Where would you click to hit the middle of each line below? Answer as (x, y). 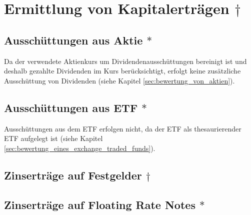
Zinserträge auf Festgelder (73, 175)
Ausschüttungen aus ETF (71, 107)
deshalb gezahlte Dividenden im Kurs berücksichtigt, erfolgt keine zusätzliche (122, 71)
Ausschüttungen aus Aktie (73, 40)
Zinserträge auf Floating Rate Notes (100, 204)
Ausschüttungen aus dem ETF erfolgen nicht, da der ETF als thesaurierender (123, 128)
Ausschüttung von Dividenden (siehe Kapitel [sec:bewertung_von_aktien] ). (119, 80)
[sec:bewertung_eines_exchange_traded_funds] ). (80, 148)
